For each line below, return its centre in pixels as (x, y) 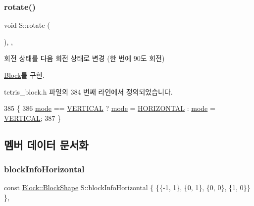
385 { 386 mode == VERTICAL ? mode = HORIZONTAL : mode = (110, 108)
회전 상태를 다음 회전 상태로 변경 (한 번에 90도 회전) (84, 58)
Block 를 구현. (24, 75)
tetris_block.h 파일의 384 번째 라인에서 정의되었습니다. (88, 91)
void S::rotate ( (27, 25)
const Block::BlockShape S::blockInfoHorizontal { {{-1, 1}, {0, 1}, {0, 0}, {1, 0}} (127, 187)
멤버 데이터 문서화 (46, 144)
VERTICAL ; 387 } (32, 118)
